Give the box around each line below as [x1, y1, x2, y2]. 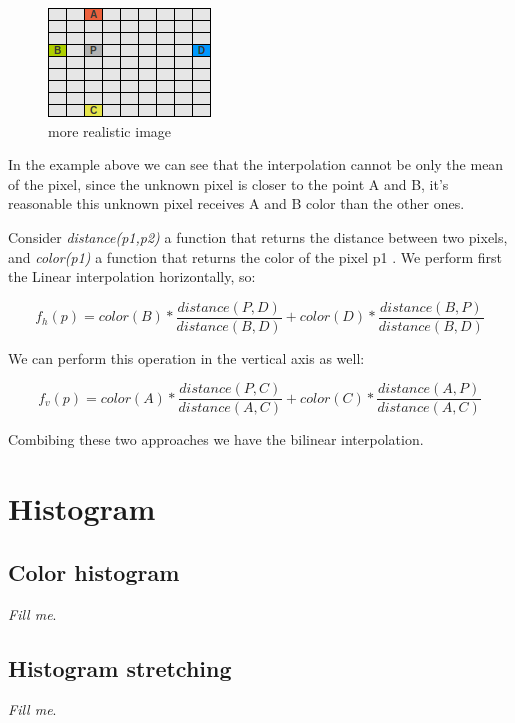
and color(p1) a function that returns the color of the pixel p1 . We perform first [8, 246, 503, 267]
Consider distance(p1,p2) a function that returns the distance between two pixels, [8, 226, 508, 247]
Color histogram [8, 556, 180, 587]
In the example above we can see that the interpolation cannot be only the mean [8, 154, 504, 175]
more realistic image [48, 120, 172, 141]
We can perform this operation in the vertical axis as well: [8, 347, 365, 368]
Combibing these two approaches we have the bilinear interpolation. [8, 429, 424, 450]
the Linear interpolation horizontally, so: [8, 266, 256, 287]
